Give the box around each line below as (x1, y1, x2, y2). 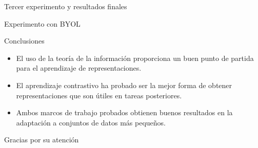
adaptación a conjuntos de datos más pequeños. (16, 117, 166, 128)
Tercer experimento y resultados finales (4, 1, 127, 11)
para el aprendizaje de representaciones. (16, 62, 142, 73)
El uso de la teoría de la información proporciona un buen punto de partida (16, 52, 254, 63)
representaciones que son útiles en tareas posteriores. (16, 90, 182, 100)
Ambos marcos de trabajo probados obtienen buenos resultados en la (16, 107, 233, 118)
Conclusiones (4, 35, 45, 46)
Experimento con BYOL (4, 18, 81, 29)
